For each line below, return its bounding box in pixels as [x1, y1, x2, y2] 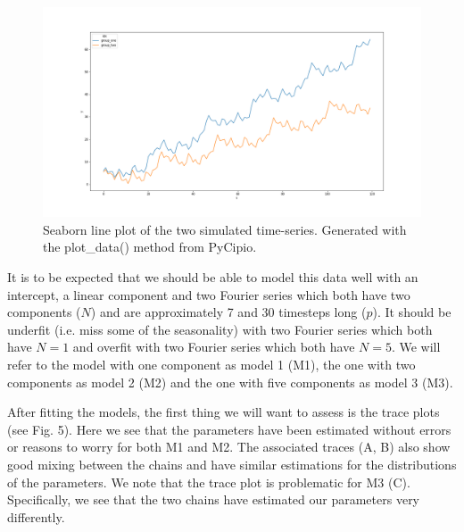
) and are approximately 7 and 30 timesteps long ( [90, 303, 367, 321]
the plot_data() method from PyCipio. [43, 237, 257, 256]
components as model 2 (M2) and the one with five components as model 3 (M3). [7, 372, 453, 391]
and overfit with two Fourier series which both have [72, 337, 355, 356]
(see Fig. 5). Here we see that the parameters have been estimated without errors [7, 420, 452, 438]
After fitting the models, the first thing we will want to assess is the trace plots [7, 403, 440, 421]
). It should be [372, 303, 452, 321]
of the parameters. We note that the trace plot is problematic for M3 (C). [7, 472, 410, 491]
